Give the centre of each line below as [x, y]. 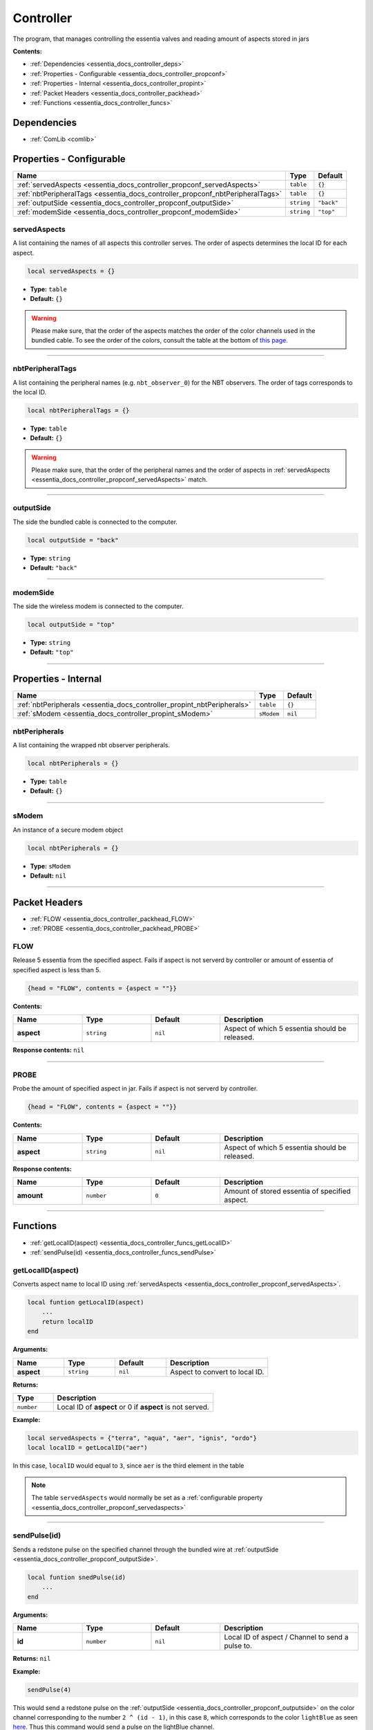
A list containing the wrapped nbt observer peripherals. [92, 745]
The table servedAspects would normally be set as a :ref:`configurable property [147, 1497]
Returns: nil [32, 1659]
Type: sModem [50, 866]
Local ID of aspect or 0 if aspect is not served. [133, 1407]
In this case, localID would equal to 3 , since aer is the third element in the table [128, 1466]
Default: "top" [52, 652]
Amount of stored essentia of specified [288, 1192]
